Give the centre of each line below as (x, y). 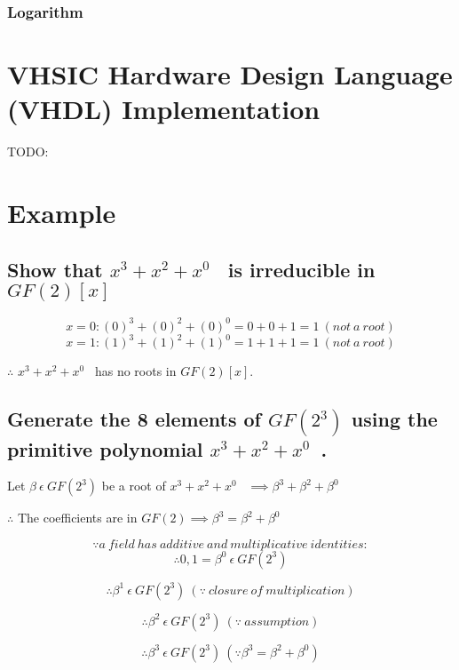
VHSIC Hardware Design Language (230, 74)
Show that (55, 269)
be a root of (134, 486)
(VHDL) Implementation (164, 109)
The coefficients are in (77, 518)
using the (394, 419)
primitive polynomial (105, 448)
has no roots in (135, 371)
